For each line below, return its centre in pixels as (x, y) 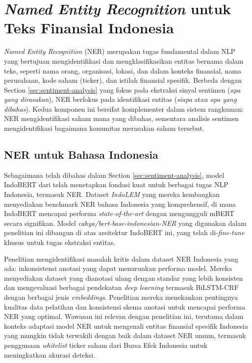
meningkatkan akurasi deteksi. (50, 354)
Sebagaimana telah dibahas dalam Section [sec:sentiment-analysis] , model (114, 175)
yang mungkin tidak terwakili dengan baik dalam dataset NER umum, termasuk (125, 335)
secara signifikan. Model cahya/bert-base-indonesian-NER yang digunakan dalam (125, 223)
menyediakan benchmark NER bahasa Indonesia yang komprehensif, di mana (120, 204)
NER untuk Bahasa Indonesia (81, 155)
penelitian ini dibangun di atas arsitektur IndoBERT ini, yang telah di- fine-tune (124, 232)
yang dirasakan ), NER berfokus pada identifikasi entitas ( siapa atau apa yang (120, 99)
